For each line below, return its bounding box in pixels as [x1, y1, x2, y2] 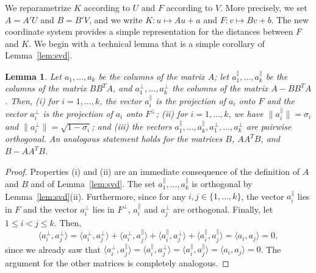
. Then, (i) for [5, 94, 59, 107]
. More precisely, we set [220, 1, 307, 13]
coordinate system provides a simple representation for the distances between [5, 25, 293, 38]
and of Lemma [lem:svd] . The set [31, 177, 156, 190]
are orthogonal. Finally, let [173, 202, 273, 215]
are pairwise [246, 120, 292, 133]
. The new [271, 13, 309, 26]
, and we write [88, 13, 143, 26]
